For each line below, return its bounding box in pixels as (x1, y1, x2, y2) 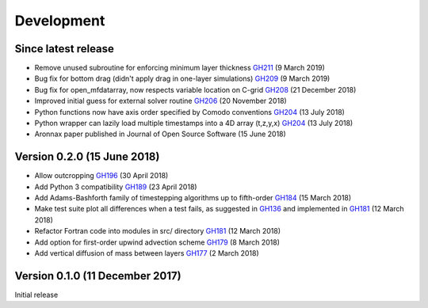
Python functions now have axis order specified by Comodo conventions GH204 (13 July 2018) (34, 107, 345, 116)
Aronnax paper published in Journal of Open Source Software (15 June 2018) (34, 129, 287, 139)
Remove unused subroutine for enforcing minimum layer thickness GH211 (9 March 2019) (34, 63, 325, 73)
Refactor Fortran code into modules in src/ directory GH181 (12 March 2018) (34, 226, 281, 236)
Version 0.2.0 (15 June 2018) (14, 150, 160, 164)
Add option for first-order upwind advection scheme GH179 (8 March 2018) (34, 238, 281, 247)
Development (14, 12, 105, 29)
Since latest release (14, 42, 115, 55)
